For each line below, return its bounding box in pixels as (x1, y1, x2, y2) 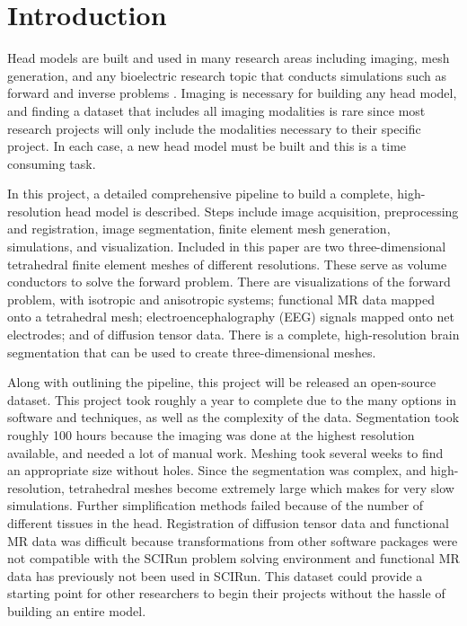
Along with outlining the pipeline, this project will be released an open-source (7, 373, 436, 392)
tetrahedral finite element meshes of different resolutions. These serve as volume (7, 254, 447, 273)
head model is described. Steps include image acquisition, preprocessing (65, 201, 459, 220)
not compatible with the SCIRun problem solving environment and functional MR (7, 549, 460, 568)
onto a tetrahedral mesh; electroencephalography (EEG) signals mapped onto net (7, 307, 454, 326)
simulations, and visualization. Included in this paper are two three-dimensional (7, 237, 446, 256)
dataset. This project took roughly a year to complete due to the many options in (7, 390, 457, 409)
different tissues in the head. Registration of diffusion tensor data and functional (7, 513, 449, 532)
